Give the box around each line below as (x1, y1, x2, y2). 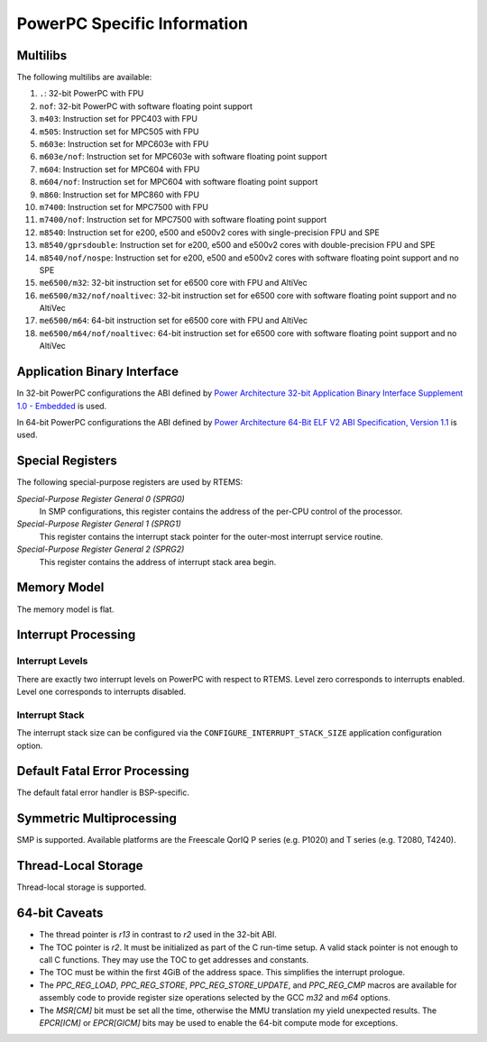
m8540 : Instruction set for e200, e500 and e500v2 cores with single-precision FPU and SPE (39, 226, 381, 238)
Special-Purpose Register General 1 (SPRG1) (16, 518, 182, 529)
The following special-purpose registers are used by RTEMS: (16, 477, 243, 488)
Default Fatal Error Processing (16, 763, 189, 779)
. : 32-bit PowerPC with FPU (39, 88, 144, 99)
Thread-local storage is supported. (16, 882, 147, 892)
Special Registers (16, 453, 117, 469)
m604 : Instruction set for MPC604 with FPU (39, 163, 200, 175)
